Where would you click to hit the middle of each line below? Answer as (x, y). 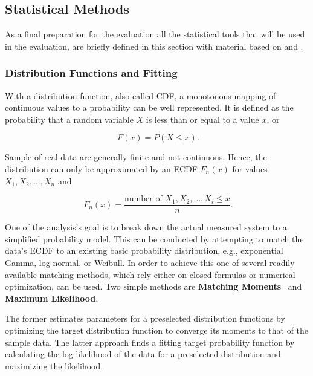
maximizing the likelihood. (54, 365)
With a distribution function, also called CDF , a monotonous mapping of (140, 95)
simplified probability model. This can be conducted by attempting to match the (154, 238)
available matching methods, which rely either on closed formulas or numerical (150, 274)
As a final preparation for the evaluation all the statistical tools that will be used (155, 34)
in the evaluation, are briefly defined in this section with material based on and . (154, 46)
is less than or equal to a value (202, 119)
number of (144, 199)
